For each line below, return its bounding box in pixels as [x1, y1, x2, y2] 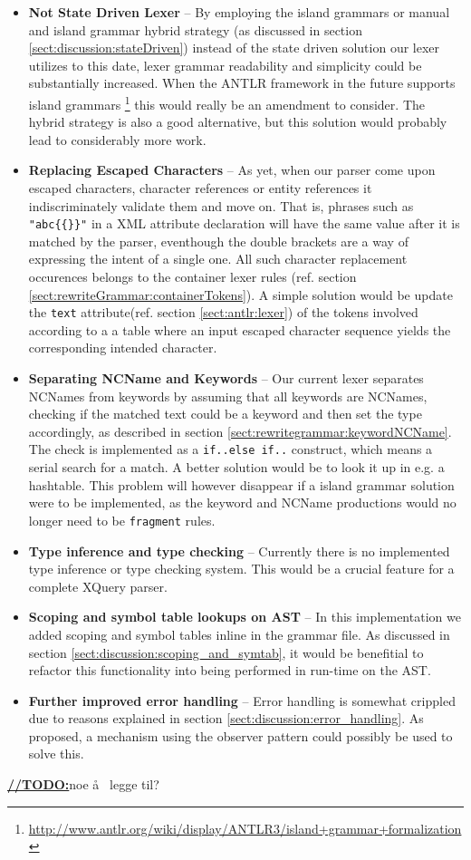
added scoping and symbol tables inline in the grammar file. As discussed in [28, 624, 450, 643]
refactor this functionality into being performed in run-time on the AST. [28, 661, 431, 680]
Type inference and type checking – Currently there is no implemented [28, 541, 450, 560]
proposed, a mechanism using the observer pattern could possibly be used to [28, 726, 453, 745]
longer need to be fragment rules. [28, 510, 216, 529]
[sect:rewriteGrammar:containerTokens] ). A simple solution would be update [28, 285, 453, 304]
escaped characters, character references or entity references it [28, 179, 372, 197]
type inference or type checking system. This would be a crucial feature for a [28, 559, 455, 578]
